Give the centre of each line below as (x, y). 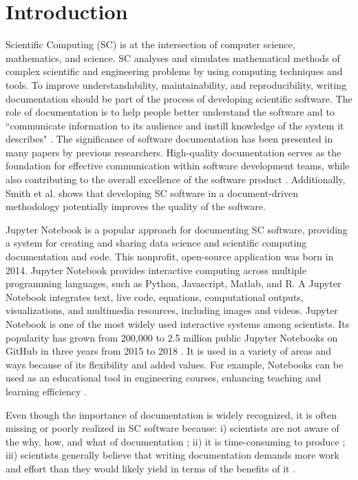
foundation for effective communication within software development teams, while (178, 166)
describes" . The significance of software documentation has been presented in (169, 139)
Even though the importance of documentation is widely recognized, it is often (171, 414)
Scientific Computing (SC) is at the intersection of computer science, (150, 44)
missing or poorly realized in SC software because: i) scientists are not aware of (172, 428)
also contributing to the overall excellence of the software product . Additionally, (176, 179)
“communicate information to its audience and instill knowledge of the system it (175, 125)
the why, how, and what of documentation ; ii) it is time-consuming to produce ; (176, 441)
